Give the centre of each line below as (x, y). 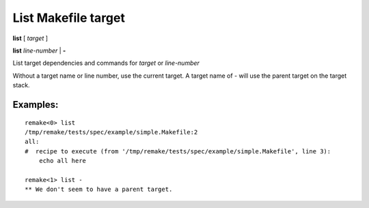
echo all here (63, 161)
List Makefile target (69, 18)
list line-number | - (39, 50)
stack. (21, 85)
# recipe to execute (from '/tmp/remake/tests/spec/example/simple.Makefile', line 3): (178, 151)
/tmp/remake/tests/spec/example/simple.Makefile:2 (111, 132)
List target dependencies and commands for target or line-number (106, 63)
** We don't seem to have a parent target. (99, 190)
